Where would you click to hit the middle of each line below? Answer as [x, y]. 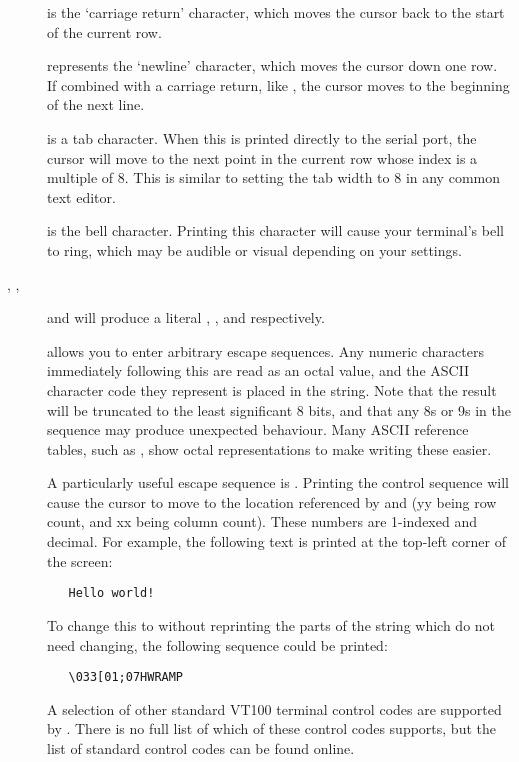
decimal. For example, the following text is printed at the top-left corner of [276, 541]
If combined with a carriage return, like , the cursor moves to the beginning [278, 84]
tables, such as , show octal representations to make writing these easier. [269, 448]
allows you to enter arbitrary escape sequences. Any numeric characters [265, 350]
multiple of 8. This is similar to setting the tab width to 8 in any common [273, 177]
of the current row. [104, 31]
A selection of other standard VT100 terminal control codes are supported [274, 708]
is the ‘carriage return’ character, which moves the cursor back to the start [276, 12]
